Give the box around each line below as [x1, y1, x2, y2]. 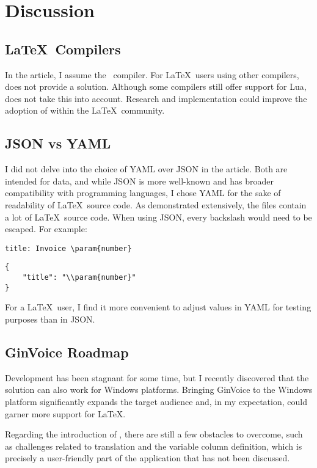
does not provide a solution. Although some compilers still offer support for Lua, [5, 80, 307, 93]
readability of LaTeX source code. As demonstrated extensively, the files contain [5, 198, 307, 211]
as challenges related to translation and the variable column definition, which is [5, 439, 302, 452]
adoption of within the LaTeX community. [5, 104, 165, 117]
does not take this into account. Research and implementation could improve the [5, 92, 307, 104]
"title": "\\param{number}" [22, 273, 136, 282]
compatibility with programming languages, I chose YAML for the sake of [5, 186, 281, 199]
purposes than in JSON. [5, 312, 95, 325]
